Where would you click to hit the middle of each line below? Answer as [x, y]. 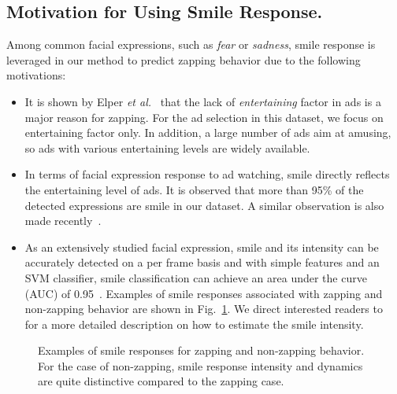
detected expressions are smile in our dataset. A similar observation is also [204, 205]
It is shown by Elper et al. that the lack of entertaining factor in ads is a [203, 101]
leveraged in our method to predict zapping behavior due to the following [184, 59]
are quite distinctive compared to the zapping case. [161, 381]
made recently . [63, 221]
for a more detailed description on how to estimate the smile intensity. [194, 324]
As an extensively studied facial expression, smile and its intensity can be [202, 247]
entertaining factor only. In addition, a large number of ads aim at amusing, [208, 133]
